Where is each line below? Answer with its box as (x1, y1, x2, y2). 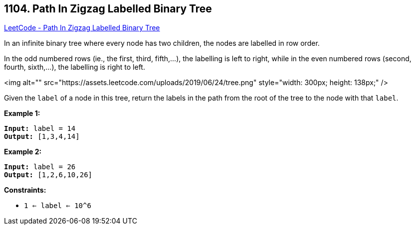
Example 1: (4, 109, 40, 118)
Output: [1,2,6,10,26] (4, 171, 93, 179)
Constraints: (4, 186, 46, 195)
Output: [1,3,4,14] (4, 132, 80, 141)
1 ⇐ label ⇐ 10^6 (24, 202, 91, 210)
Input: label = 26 (4, 163, 76, 171)
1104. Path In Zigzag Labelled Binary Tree (4, 2, 212, 15)
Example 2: (4, 147, 42, 156)
